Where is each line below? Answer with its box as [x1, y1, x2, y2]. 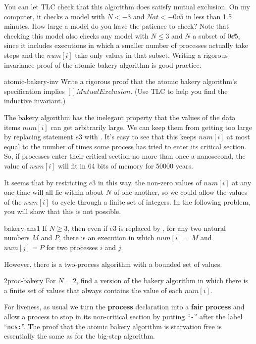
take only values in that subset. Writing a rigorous [75, 49, 228, 60]
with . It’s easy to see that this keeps [84, 131, 197, 142]
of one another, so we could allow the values [113, 187, 247, 197]
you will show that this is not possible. [4, 206, 121, 216]
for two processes [46, 242, 98, 253]
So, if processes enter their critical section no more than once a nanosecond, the [4, 151, 246, 161]
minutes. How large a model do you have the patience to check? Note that [4, 21, 229, 31]
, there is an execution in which [59, 232, 154, 243]
